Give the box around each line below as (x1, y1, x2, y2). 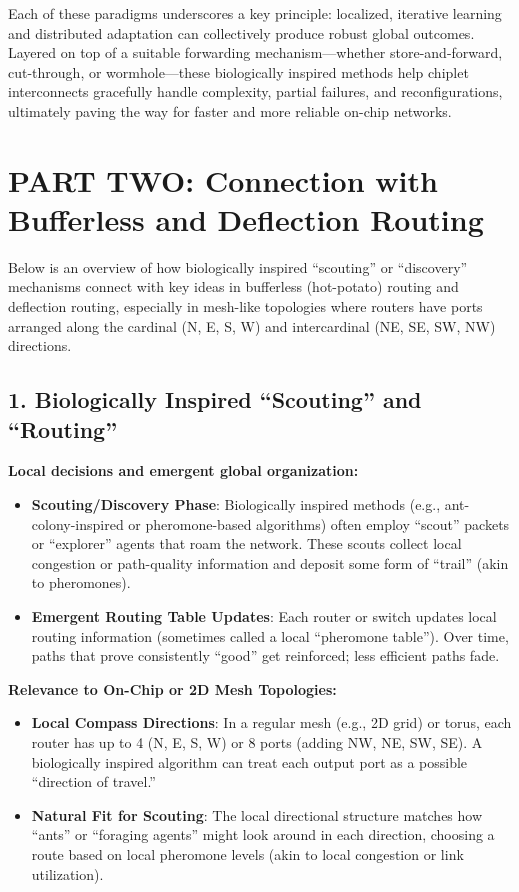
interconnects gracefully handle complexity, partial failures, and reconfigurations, (8, 81, 503, 102)
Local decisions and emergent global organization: (8, 460, 359, 481)
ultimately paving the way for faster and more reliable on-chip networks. (8, 100, 452, 121)
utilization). (31, 863, 104, 884)
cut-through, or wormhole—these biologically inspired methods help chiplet (8, 61, 469, 82)
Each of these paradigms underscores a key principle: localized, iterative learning (8, 3, 502, 23)
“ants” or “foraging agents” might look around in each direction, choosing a (31, 824, 495, 845)
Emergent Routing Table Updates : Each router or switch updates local (31, 606, 497, 626)
